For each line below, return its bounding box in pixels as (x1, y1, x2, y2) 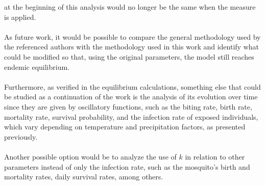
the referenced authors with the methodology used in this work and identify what (4, 41, 259, 52)
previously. (4, 131, 38, 142)
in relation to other (185, 151, 245, 162)
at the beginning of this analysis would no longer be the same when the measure (4, 2, 256, 12)
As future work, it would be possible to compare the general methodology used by (4, 31, 261, 42)
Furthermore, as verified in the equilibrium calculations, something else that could (4, 81, 261, 92)
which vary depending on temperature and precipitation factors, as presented (4, 121, 246, 132)
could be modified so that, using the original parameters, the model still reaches (4, 51, 254, 62)
